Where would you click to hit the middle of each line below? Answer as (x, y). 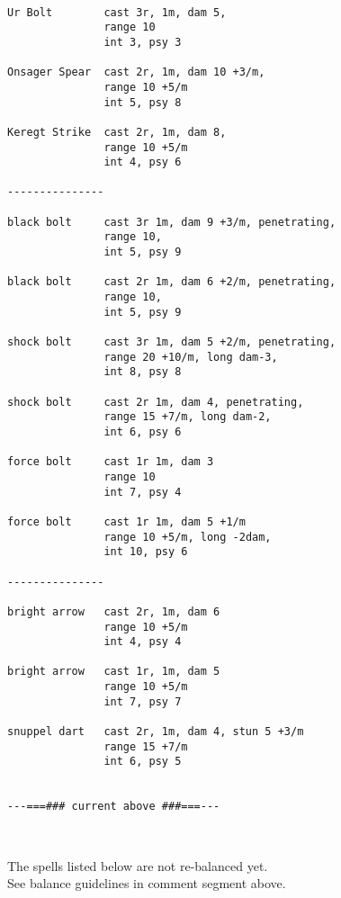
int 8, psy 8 (143, 372)
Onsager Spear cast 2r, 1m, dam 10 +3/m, (136, 72)
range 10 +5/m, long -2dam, (188, 537)
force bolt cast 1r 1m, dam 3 (111, 462)
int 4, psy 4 (143, 642)
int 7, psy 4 (143, 492)
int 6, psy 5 (143, 762)
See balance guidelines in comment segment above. (147, 883)
